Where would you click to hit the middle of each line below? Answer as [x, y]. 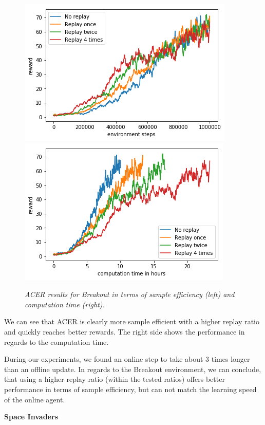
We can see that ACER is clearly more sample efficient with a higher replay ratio [132, 321]
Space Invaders [31, 417]
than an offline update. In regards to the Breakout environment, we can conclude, [133, 369]
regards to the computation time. [56, 341]
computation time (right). [65, 304]
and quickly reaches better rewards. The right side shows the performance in [125, 331]
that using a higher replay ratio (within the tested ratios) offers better [115, 379]
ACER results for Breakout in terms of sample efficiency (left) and [130, 294]
